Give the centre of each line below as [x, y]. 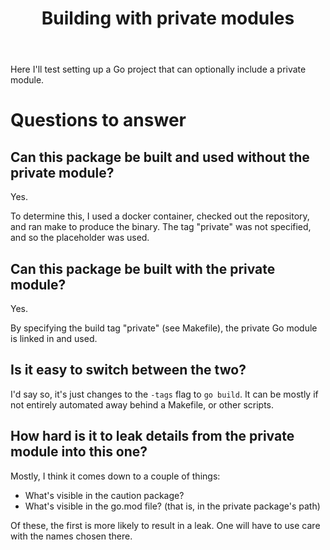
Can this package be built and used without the [160, 157]
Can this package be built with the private [143, 268]
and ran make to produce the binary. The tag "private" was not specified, [161, 227]
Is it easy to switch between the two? [128, 370]
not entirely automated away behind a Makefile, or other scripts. [142, 404]
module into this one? [79, 452]
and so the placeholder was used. [80, 238]
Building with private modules [168, 18]
